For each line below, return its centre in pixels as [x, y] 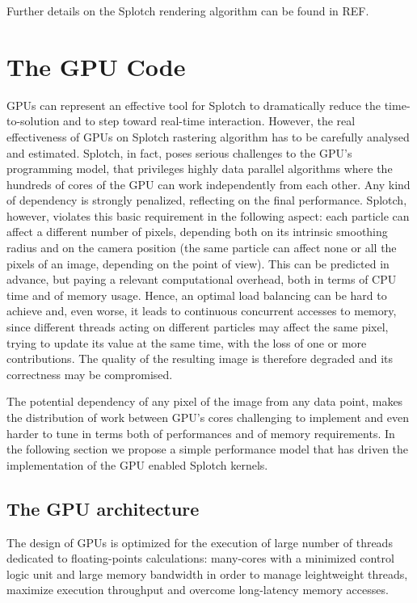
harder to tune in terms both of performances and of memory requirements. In [201, 433]
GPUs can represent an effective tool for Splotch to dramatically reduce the [194, 105]
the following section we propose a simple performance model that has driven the [208, 449]
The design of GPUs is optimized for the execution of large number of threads [200, 542]
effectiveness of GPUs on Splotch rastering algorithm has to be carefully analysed [208, 136]
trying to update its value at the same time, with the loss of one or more [187, 342]
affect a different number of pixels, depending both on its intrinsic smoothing [197, 232]
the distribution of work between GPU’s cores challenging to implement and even [208, 417]
